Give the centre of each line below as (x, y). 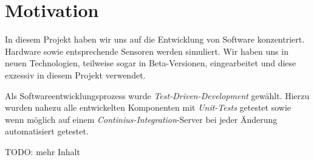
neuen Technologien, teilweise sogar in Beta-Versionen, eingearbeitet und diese (151, 63)
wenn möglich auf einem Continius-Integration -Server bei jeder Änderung (141, 119)
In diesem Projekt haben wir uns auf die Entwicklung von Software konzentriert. (155, 39)
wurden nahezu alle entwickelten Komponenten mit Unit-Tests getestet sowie (148, 107)
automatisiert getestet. (47, 131)
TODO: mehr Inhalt (43, 151)
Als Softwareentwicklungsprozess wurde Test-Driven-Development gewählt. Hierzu (157, 95)
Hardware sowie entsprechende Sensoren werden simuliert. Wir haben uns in (147, 51)
